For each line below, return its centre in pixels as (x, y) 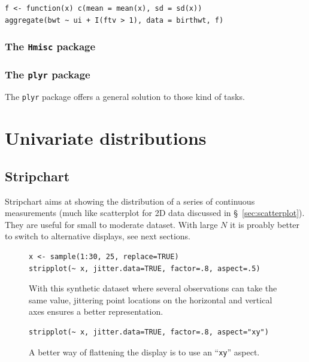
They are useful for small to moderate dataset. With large (111, 224)
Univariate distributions (106, 138)
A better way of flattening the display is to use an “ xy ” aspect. (144, 352)
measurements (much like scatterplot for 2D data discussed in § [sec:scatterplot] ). (155, 213)
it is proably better (265, 224)
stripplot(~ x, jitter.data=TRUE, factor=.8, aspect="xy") (149, 332)
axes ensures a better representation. (96, 311)
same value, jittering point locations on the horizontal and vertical (151, 299)
